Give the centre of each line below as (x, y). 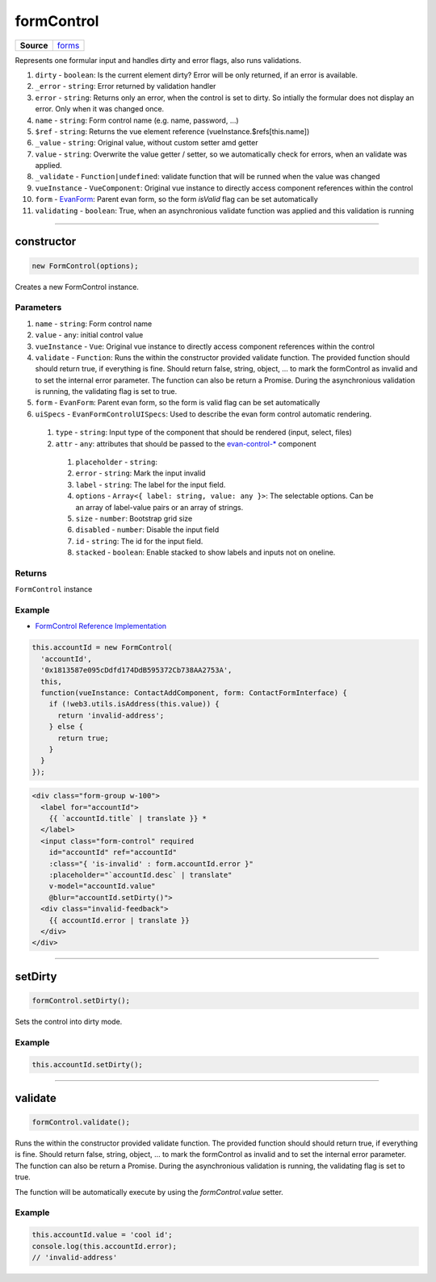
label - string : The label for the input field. (151, 484)
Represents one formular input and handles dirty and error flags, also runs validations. (158, 60)
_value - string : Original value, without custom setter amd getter (147, 143)
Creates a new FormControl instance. (77, 287)
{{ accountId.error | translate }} (119, 920)
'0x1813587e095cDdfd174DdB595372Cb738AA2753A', (136, 670)
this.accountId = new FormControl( (102, 647)
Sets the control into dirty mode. (69, 1021)
